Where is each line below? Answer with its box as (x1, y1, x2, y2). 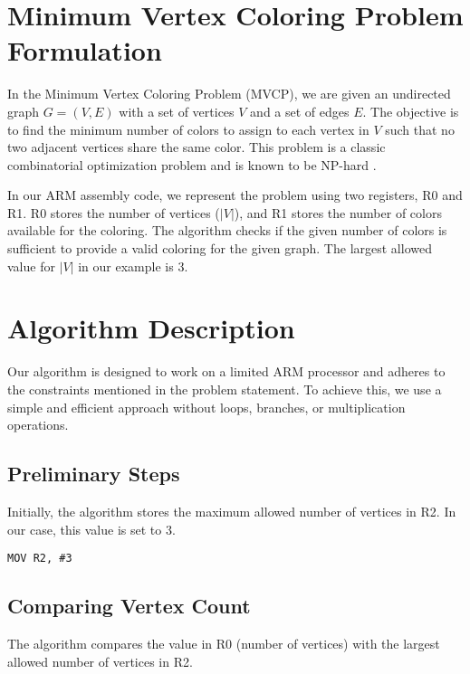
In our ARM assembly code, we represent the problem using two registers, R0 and (7, 185, 463, 204)
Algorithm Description (7, 309, 295, 346)
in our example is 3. (78, 256, 188, 275)
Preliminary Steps (7, 460, 180, 488)
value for (7, 256, 55, 275)
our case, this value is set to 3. (7, 519, 176, 538)
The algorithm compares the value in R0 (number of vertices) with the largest (7, 634, 440, 652)
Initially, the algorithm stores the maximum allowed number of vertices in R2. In (7, 501, 456, 520)
